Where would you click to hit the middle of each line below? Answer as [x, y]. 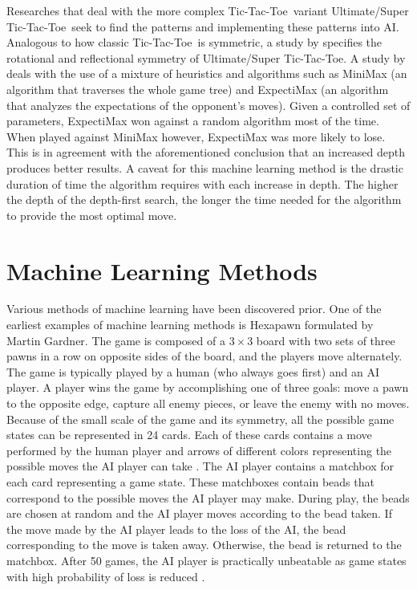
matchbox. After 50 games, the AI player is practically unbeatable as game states [206, 560]
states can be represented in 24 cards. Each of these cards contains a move [189, 435]
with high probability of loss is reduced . [106, 576]
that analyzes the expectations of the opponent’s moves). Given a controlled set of [208, 105]
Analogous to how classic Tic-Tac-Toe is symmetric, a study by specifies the [194, 42]
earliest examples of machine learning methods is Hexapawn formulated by [190, 325]
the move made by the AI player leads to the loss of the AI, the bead [176, 529]
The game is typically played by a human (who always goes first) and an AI [193, 371]
